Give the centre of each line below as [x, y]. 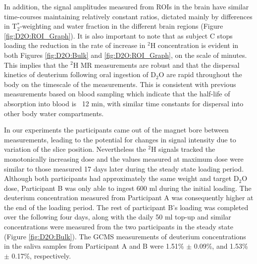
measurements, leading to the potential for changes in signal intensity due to [120, 139]
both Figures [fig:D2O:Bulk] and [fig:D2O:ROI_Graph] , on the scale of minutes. [126, 55]
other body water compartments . [54, 113]
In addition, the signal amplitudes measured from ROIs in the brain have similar [127, 6]
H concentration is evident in [194, 45]
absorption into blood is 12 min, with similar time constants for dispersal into [124, 103]
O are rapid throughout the [200, 74]
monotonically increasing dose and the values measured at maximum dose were [124, 158]
